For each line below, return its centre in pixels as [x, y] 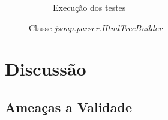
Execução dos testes [89, 7]
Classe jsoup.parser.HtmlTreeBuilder [96, 27]
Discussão [46, 69]
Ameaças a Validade [69, 106]
